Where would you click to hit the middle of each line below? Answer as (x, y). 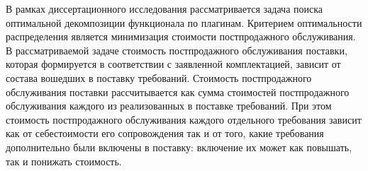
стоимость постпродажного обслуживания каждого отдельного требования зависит (184, 119)
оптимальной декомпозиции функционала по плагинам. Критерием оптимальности (184, 22)
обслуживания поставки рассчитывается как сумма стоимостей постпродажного (178, 92)
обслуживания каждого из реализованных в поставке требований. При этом (169, 106)
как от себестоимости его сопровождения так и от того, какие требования (165, 133)
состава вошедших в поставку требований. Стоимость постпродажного (159, 77)
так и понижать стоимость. (64, 161)
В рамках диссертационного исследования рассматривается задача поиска (165, 8)
